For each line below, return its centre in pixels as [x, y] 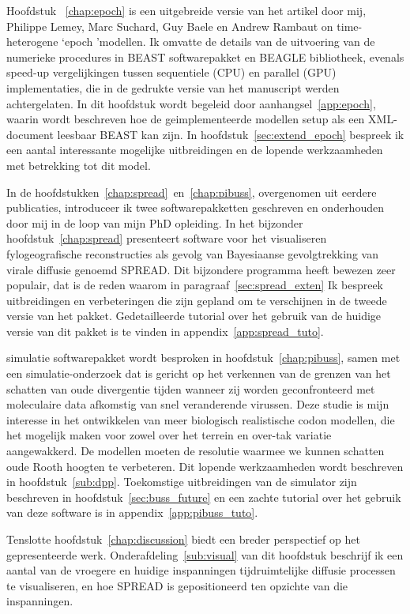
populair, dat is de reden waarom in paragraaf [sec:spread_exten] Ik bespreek [195, 285]
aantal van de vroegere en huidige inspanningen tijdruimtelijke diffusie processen [201, 570]
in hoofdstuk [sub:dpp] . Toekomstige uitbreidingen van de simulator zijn [182, 482]
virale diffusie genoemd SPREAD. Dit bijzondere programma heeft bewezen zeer [201, 269]
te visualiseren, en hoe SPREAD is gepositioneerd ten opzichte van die [177, 585]
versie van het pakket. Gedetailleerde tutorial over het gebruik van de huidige [194, 316]
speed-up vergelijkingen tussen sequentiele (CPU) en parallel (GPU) [171, 72]
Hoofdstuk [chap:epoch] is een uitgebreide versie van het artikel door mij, [186, 10]
